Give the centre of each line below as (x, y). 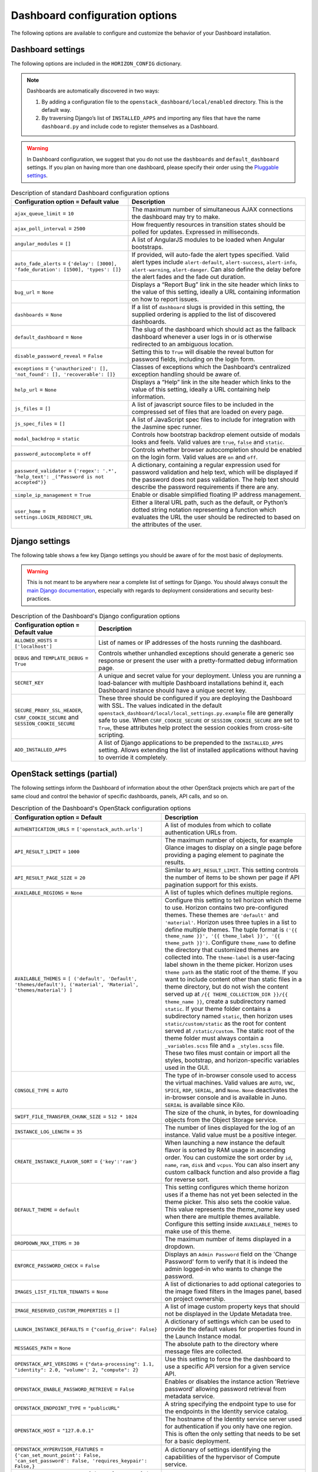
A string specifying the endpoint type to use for (231, 1404)
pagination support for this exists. (212, 884)
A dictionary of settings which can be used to (228, 1321)
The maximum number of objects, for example (229, 840)
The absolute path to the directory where (222, 1344)
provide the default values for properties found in (233, 1329)
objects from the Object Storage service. (221, 1120)
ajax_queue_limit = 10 (44, 213)
